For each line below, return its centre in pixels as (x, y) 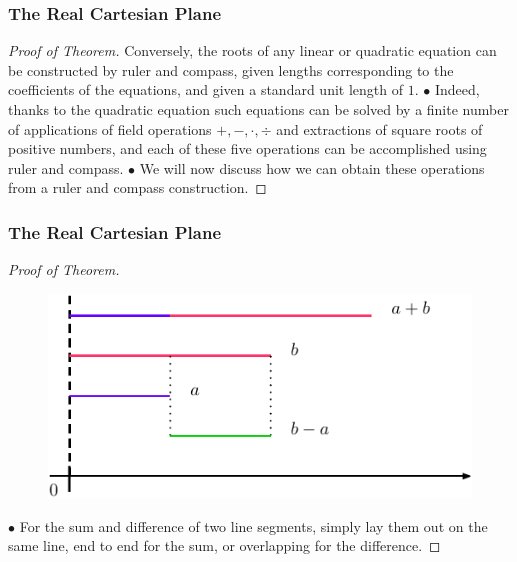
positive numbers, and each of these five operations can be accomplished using (247, 148)
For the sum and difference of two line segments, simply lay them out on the (253, 525)
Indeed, (457, 89)
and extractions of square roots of (379, 128)
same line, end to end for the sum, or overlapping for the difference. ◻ (224, 545)
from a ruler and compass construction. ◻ (137, 187)
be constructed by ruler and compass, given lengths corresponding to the (231, 69)
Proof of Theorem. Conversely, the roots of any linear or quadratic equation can (252, 50)
